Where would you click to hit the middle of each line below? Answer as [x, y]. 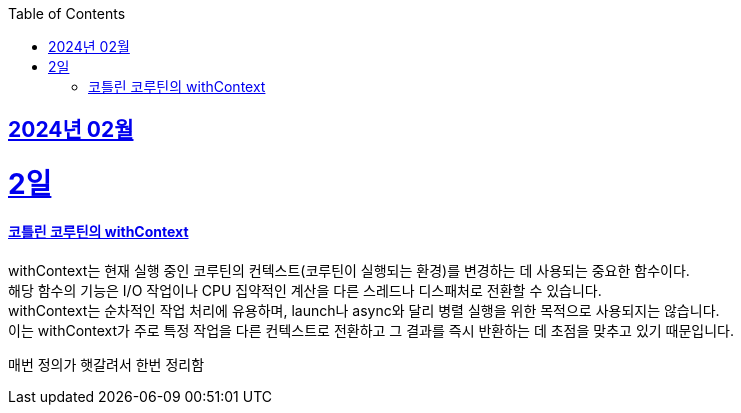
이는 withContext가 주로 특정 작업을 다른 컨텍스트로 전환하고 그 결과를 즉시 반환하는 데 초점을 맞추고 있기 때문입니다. [371, 330]
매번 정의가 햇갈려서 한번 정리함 [106, 364]
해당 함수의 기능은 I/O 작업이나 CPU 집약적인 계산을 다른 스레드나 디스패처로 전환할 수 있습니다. [305, 290]
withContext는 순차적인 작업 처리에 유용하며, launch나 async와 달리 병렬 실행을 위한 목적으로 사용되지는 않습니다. [364, 310]
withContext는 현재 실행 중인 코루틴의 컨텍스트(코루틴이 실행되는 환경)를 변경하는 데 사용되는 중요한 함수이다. [349, 270]
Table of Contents [67, 13]
